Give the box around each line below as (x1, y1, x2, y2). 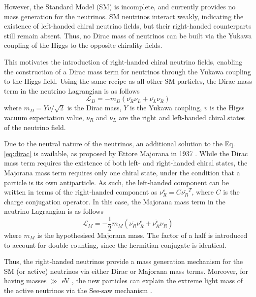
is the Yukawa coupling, (129, 102, 202, 113)
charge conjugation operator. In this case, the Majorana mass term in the (4, 196, 225, 206)
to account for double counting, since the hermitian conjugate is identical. (4, 239, 226, 250)
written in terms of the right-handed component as (4, 187, 158, 197)
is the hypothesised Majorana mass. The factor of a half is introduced (37, 230, 248, 240)
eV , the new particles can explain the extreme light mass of (62, 275, 243, 286)
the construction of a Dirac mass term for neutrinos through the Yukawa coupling (4, 66, 251, 76)
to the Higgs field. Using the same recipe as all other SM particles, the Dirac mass (4, 76, 252, 86)
